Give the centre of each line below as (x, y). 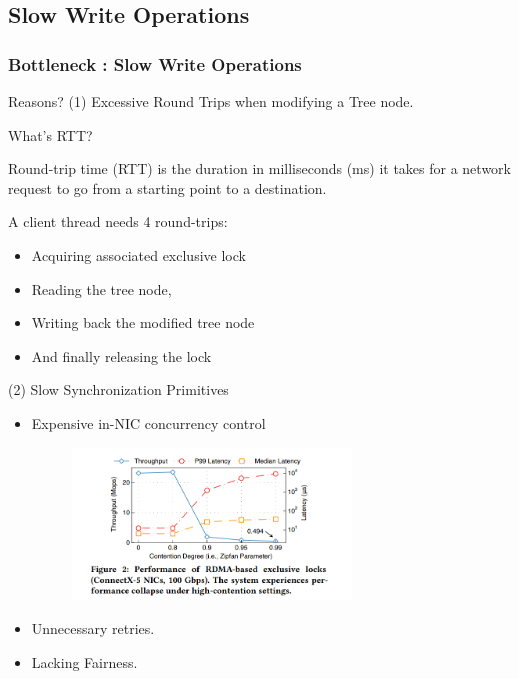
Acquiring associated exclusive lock (138, 254)
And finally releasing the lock (121, 355)
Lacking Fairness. (84, 661)
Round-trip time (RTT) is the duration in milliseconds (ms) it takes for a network (259, 168)
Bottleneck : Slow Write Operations (155, 63)
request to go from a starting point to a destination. (167, 187)
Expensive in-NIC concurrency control (148, 422)
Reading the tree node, (101, 288)
